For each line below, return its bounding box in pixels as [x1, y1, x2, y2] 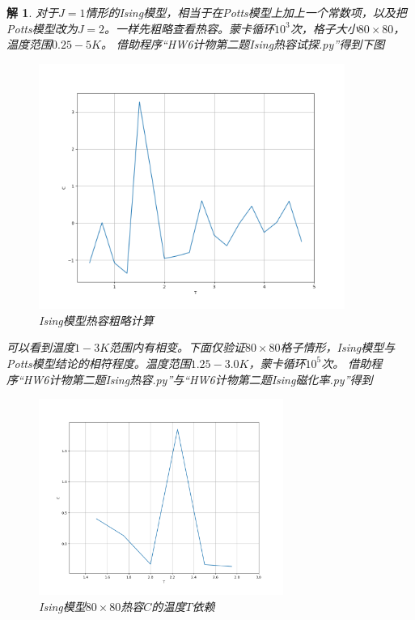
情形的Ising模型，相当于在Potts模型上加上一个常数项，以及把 [85, 4, 407, 20]
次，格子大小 [290, 19, 358, 36]
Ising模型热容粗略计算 [39, 311, 154, 328]
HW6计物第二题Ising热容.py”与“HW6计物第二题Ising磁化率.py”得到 [23, 370, 373, 387]
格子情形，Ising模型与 [280, 339, 396, 356]
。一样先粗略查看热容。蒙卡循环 [104, 19, 275, 36]
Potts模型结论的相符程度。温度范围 [6, 354, 191, 371]
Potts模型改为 [6, 19, 78, 36]
